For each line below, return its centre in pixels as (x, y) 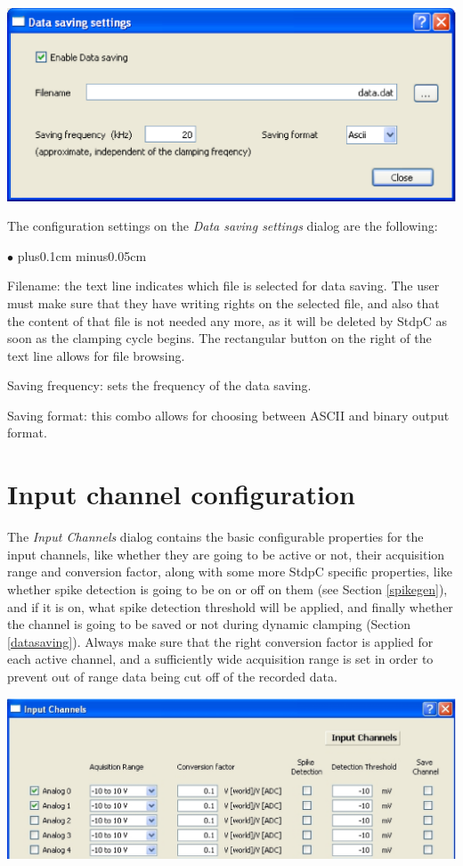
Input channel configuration (181, 494)
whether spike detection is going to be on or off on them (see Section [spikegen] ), (227, 588)
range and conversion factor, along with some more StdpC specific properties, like (230, 572)
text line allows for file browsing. (96, 355)
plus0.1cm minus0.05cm (82, 255)
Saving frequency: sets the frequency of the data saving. (159, 385)
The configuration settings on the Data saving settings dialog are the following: (223, 226)
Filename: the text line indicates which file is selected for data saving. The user (223, 286)
